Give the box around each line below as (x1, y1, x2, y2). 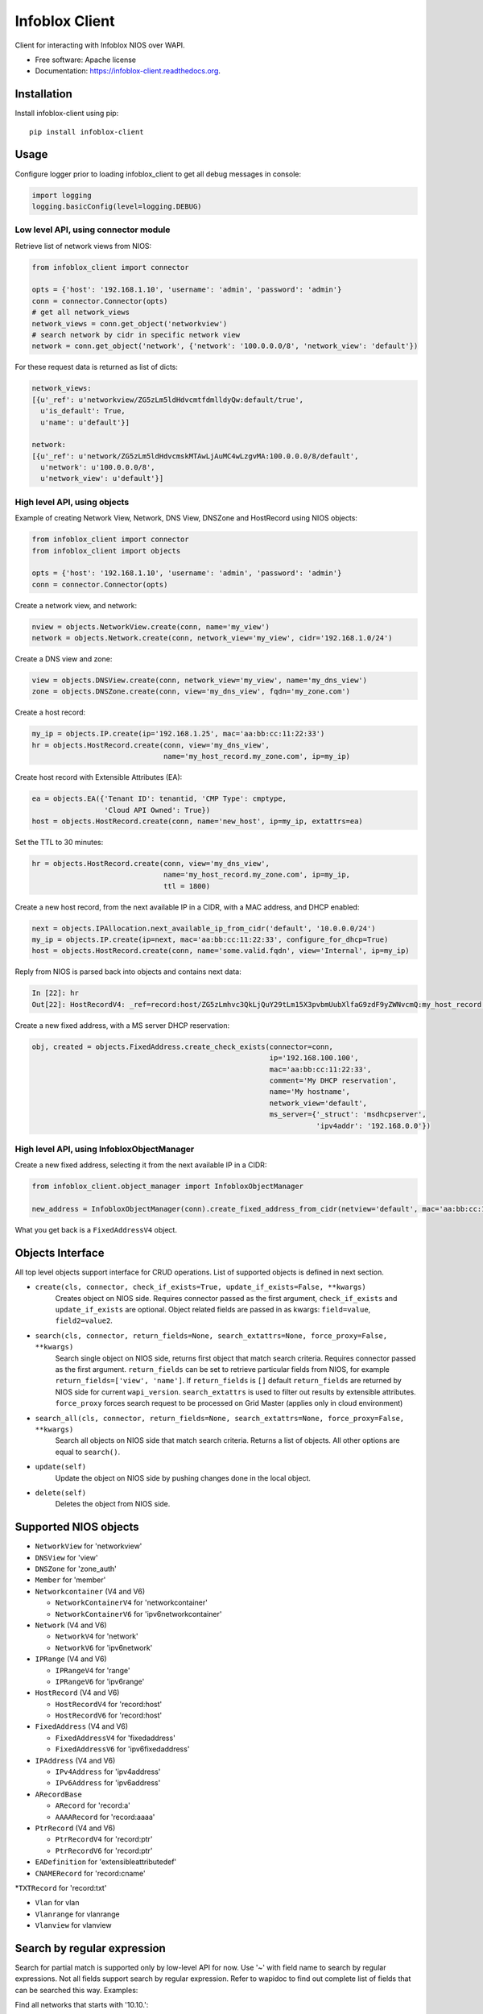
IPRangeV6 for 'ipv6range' (55, 1676, 145, 1686)
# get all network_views (31, 308, 130, 317)
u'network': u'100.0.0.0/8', (40, 463, 156, 472)
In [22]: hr (31, 988, 80, 998)
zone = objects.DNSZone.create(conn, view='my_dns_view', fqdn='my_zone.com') (31, 687, 350, 696)
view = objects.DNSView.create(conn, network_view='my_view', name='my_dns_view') (31, 676, 368, 685)
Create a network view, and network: (14, 600, 137, 610)
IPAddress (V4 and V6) (35, 1755, 116, 1765)
